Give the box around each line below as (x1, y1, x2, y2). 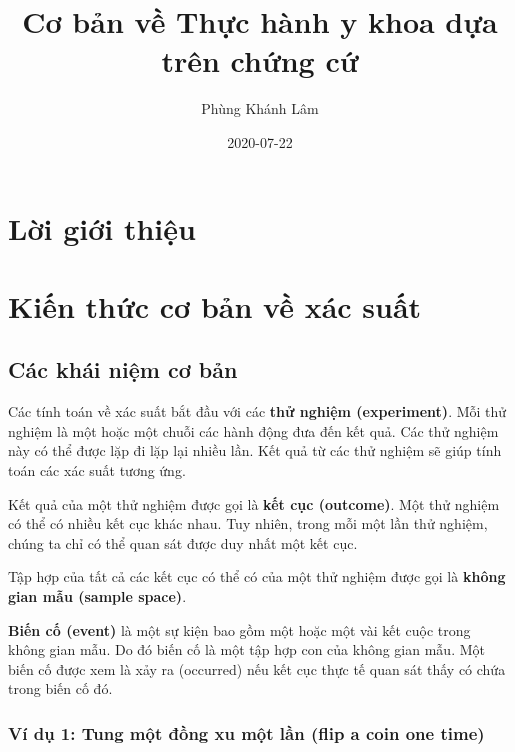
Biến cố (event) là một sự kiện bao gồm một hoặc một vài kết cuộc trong (8, 619, 471, 640)
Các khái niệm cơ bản (8, 354, 238, 385)
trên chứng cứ (161, 40, 359, 81)
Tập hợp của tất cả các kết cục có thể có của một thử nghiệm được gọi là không (8, 566, 506, 587)
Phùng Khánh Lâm (201, 98, 319, 119)
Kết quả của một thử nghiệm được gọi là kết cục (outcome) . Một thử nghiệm (8, 493, 500, 514)
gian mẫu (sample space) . (8, 586, 187, 607)
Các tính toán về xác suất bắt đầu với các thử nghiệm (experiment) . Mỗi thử (8, 401, 507, 422)
